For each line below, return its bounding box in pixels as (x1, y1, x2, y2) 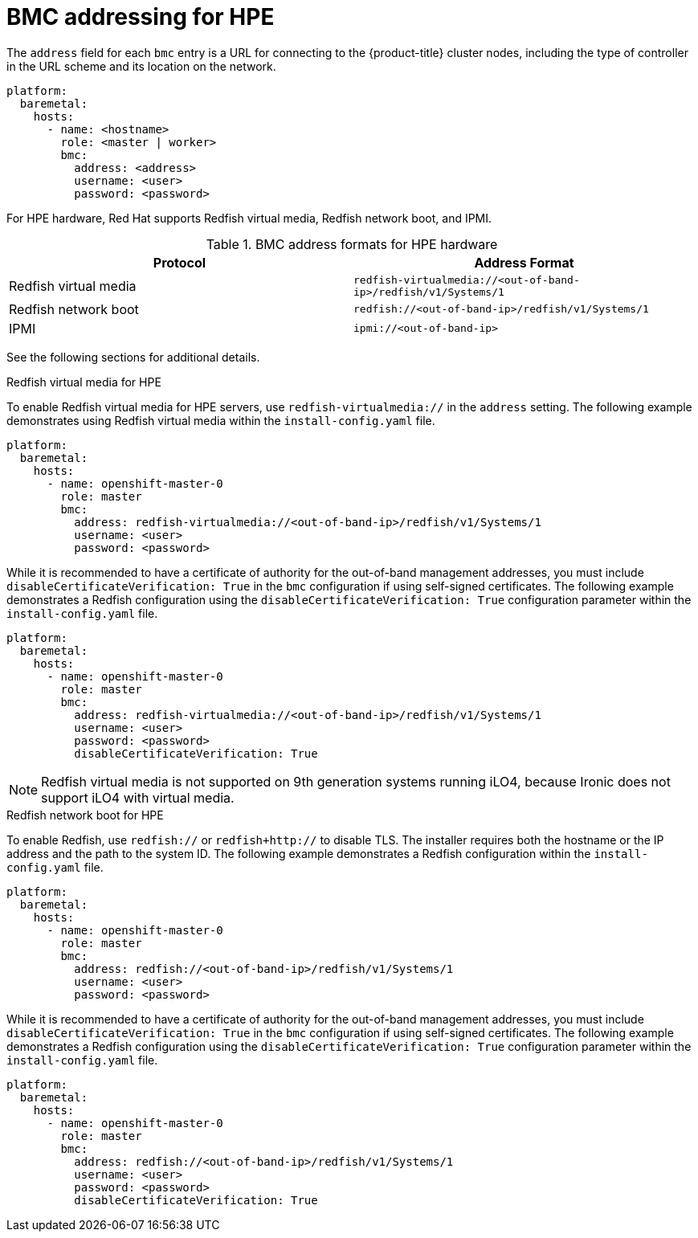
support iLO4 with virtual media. (41, 789, 235, 806)
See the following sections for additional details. (6, 349, 260, 364)
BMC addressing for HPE (6, 3, 275, 31)
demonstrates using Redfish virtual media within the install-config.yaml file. (6, 413, 435, 427)
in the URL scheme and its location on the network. (6, 59, 276, 73)
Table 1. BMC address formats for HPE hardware (206, 235, 498, 252)
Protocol (153, 254, 206, 271)
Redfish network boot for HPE (6, 807, 164, 822)
